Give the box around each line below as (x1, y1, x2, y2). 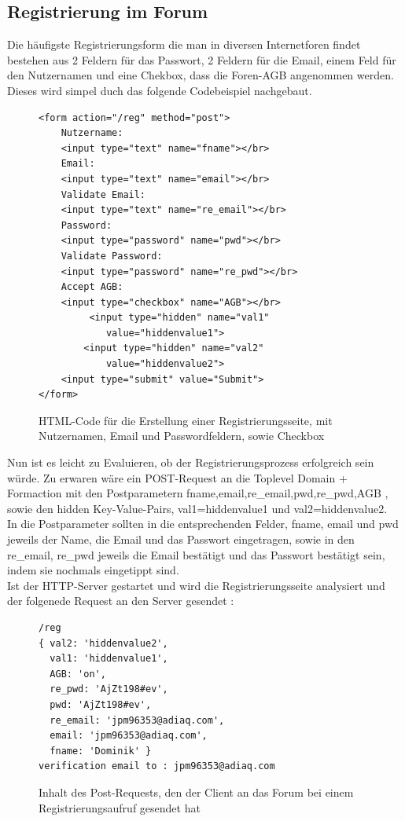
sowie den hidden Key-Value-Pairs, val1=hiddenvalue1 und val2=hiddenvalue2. (7, 500, 388, 516)
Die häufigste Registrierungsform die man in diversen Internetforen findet (7, 36, 361, 53)
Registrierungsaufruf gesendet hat (39, 799, 201, 816)
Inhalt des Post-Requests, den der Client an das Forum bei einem (39, 783, 354, 800)
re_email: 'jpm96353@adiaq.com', (50, 714, 225, 726)
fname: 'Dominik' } (50, 745, 152, 757)
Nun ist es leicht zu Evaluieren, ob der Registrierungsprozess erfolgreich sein (7, 454, 374, 471)
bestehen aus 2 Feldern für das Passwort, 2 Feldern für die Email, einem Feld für (7, 51, 396, 68)
